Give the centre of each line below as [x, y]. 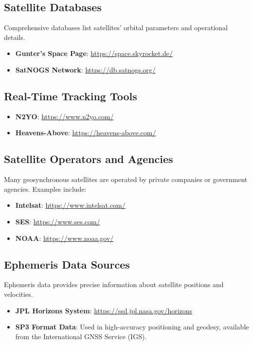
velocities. [18, 294]
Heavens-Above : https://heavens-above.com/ [86, 133]
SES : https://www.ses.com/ [58, 221]
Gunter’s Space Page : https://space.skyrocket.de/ [94, 53]
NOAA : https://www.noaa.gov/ [64, 238]
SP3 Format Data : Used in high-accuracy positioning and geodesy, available [132, 327]
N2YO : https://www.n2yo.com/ [64, 116]
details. [15, 37]
